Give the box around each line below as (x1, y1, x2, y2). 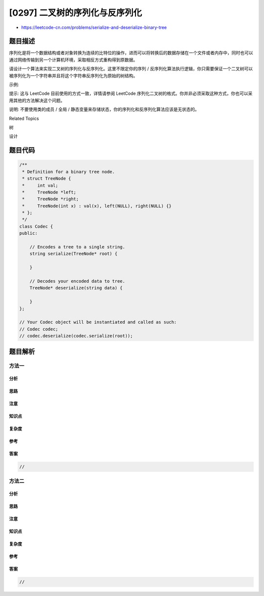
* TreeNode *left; (22, 189, 77, 195)
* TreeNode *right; (22, 196, 79, 202)
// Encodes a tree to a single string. (29, 244, 126, 250)
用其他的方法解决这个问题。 (9, 97, 65, 103)
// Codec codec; (19, 326, 59, 332)
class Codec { (19, 223, 53, 229)
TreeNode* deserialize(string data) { (29, 285, 123, 291)
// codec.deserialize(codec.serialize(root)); (19, 333, 133, 339)
